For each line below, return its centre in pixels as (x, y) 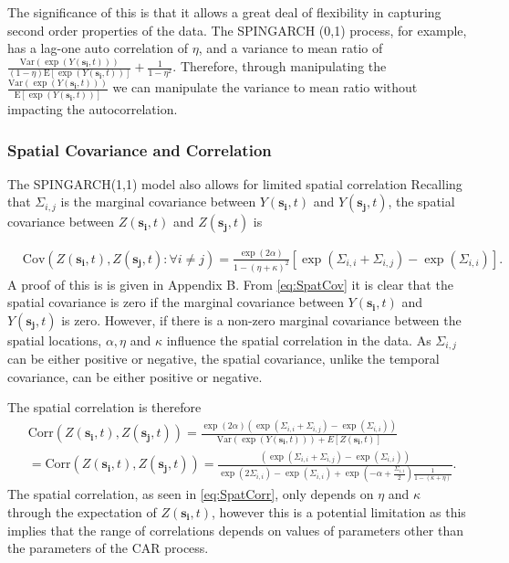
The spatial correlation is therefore (104, 407)
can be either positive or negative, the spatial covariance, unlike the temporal (223, 359)
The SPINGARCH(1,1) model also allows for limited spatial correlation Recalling (235, 183)
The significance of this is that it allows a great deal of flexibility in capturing (224, 12)
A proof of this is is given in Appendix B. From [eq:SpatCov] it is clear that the (230, 284)
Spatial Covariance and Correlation (140, 149)
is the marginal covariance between (158, 202)
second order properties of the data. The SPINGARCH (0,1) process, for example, (237, 30)
